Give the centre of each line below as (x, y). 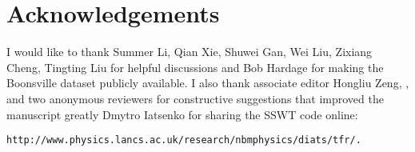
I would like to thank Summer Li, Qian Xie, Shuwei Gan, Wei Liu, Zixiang (190, 52)
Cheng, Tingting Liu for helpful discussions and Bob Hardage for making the (195, 67)
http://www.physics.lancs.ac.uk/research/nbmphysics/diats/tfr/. (184, 140)
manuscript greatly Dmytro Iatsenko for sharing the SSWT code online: (182, 114)
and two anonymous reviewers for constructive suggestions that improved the (195, 98)
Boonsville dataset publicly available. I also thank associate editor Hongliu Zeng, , (208, 83)
